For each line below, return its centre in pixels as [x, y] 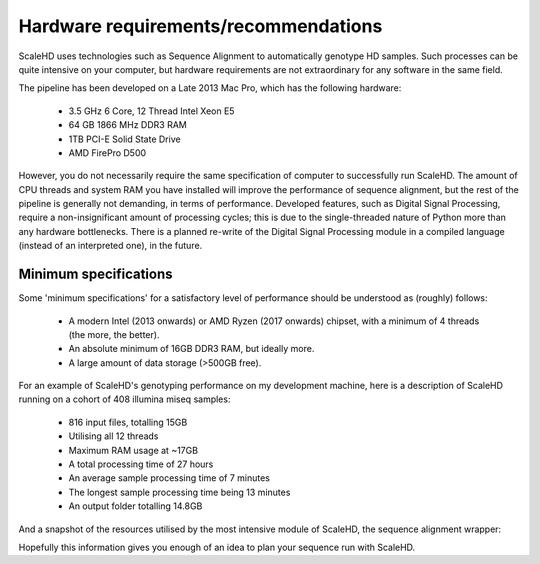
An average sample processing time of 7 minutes [169, 478]
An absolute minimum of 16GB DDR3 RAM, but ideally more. [191, 349]
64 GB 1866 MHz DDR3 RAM [127, 125]
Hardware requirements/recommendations [200, 26]
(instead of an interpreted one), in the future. [110, 246]
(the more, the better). [114, 334]
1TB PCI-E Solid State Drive [124, 139]
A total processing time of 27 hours [141, 464]
